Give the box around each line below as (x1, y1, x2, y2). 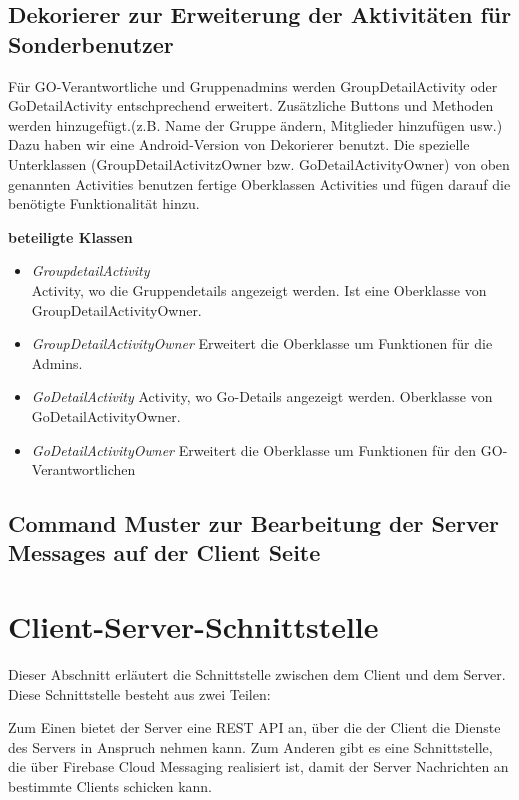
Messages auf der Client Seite (8, 537, 321, 568)
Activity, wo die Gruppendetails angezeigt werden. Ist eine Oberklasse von (31, 279, 487, 300)
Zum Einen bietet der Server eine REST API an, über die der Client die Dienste (8, 717, 501, 738)
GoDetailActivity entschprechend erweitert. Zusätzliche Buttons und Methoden (8, 95, 494, 116)
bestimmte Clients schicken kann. (8, 775, 212, 796)
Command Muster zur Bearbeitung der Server (8, 508, 500, 539)
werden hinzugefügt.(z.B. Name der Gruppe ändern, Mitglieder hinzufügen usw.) (8, 114, 503, 135)
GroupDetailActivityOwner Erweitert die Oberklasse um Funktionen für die (31, 333, 493, 354)
